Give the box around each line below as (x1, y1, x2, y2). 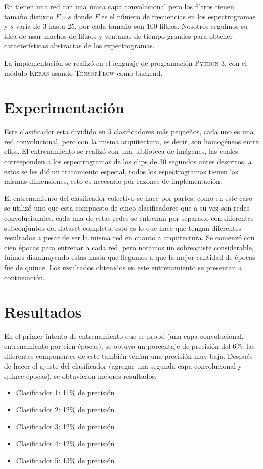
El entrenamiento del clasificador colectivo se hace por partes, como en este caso (4, 192, 253, 203)
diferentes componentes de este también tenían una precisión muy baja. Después (4, 350, 253, 361)
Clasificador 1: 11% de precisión (16, 387, 115, 398)
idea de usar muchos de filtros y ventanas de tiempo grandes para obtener (4, 30, 233, 41)
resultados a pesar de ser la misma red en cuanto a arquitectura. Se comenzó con (4, 232, 255, 243)
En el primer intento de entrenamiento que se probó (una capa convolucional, (4, 331, 244, 341)
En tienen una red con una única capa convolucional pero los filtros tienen (4, 1, 234, 11)
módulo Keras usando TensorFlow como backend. (4, 67, 163, 78)
